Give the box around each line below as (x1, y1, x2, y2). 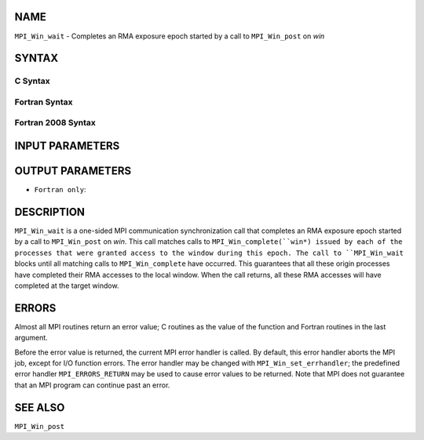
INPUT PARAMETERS (14, 140, 120, 153)
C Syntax (14, 75, 50, 86)
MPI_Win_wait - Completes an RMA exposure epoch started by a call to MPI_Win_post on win (14, 31, 325, 41)
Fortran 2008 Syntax (14, 118, 96, 129)
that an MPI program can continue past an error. (14, 380, 170, 390)
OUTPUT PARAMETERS (14, 165, 132, 178)
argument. (14, 333, 49, 343)
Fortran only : (34, 185, 86, 195)
